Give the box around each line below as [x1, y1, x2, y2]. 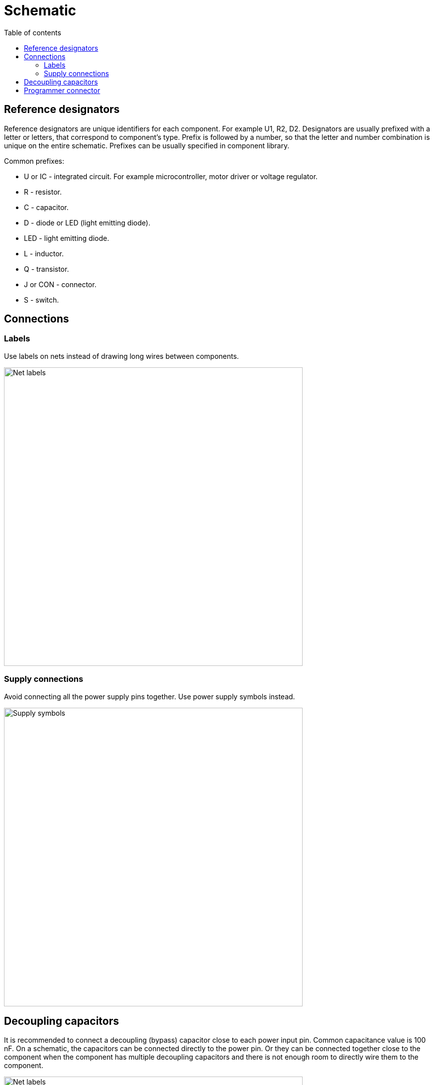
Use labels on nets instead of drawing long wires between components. [4, 351, 239, 360]
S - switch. [24, 295, 59, 304]
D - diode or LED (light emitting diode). [24, 218, 150, 227]
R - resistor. [24, 187, 62, 196]
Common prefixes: [4, 156, 65, 165]
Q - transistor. [24, 264, 69, 273]
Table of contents [4, 28, 61, 37]
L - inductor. [24, 249, 64, 258]
